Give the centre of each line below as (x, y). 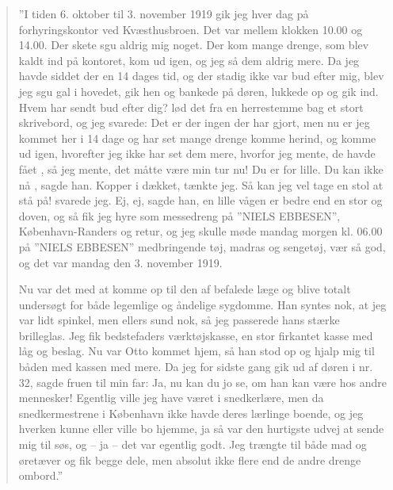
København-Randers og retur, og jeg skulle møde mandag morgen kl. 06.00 (200, 231)
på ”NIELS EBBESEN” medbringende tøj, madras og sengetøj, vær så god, (202, 246)
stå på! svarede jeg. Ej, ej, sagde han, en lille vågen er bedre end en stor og (200, 200)
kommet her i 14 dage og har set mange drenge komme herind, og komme (197, 138)
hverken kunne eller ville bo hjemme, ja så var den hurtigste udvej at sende (201, 429)
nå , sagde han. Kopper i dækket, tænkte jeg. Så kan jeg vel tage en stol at (201, 184)
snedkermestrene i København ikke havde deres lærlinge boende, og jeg (191, 413)
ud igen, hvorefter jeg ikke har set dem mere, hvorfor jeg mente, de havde (197, 153)
